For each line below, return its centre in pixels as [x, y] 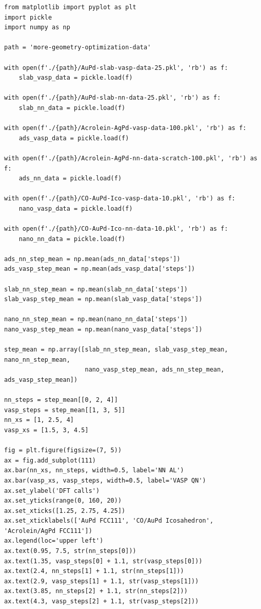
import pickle [28, 17]
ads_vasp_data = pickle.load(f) [74, 138]
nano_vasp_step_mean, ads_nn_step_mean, [155, 370]
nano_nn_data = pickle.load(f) [72, 239]
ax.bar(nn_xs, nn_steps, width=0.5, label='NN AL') [94, 470]
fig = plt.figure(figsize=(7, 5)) [63, 450]
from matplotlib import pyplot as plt [70, 7]
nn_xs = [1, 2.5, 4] [39, 420]
